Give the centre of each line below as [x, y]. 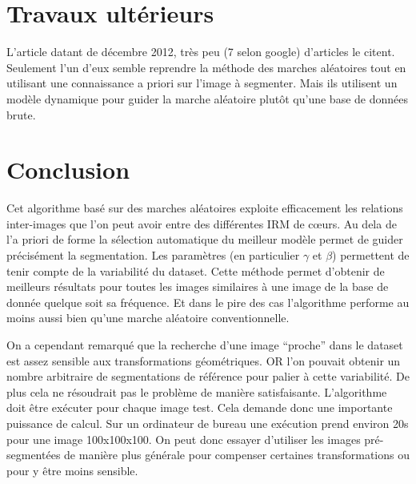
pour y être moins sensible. [72, 470]
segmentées [34, 455]
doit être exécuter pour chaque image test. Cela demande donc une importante [200, 407]
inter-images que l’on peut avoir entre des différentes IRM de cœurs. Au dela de [202, 223]
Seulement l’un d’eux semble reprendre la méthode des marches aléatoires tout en [206, 67]
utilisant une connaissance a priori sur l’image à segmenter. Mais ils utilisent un [202, 83]
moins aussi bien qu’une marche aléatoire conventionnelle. [148, 318]
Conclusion [68, 169]
